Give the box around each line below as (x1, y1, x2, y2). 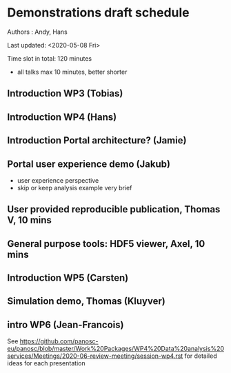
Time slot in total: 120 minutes (7, 54, 92, 63)
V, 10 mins (7, 214, 52, 226)
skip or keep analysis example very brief (17, 183, 132, 192)
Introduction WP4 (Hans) (7, 111, 117, 123)
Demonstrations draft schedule (7, 5, 190, 21)
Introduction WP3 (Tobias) (7, 88, 123, 99)
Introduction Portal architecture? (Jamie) (7, 134, 187, 146)
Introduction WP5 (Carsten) (7, 272, 129, 284)
